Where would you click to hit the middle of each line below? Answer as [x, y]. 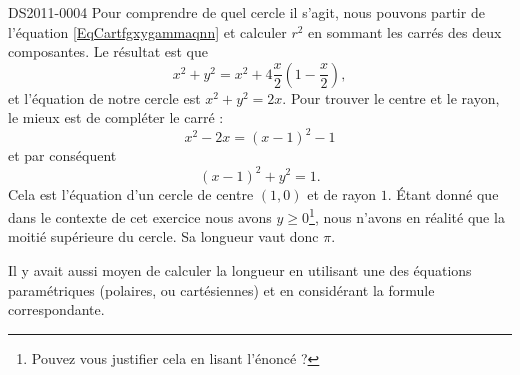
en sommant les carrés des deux [405, 31]
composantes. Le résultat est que [108, 51]
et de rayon [342, 193]
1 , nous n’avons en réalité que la [407, 215]
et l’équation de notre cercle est [104, 97]
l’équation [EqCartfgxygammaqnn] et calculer [147, 31]
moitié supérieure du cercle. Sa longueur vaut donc [163, 236]
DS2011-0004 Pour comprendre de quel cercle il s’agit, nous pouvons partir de [246, 12]
